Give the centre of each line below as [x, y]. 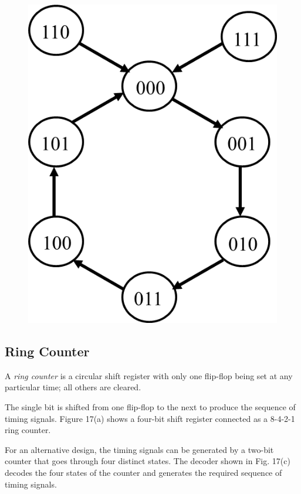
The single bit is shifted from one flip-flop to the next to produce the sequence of [150, 406]
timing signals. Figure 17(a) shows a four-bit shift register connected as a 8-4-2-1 [150, 418]
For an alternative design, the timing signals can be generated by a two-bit [139, 449]
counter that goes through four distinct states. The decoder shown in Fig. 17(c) [148, 461]
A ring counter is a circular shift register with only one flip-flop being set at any [149, 375]
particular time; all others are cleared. [73, 387]
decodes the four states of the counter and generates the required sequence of [143, 472]
